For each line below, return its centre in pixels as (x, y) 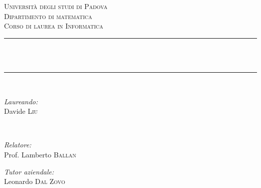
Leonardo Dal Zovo (35, 181)
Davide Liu (21, 111)
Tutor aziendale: (29, 171)
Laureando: (21, 101)
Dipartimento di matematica (48, 16)
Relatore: (18, 145)
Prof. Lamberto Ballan (40, 154)
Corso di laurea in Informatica (54, 26)
